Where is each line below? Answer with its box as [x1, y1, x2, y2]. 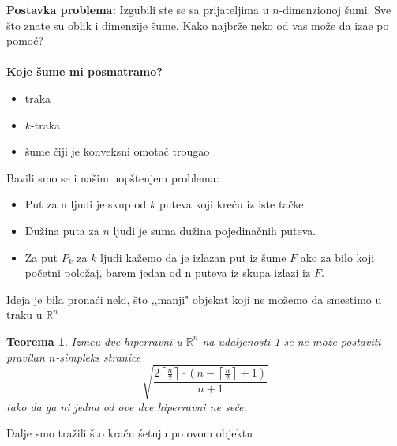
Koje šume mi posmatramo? [6, 63, 163, 80]
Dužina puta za [24, 222, 99, 238]
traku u [6, 306, 43, 323]
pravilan [6, 348, 45, 365]
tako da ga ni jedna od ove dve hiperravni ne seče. [6, 398, 247, 414]
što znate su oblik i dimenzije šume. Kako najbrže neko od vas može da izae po [6, 17, 389, 33]
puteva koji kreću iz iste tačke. [159, 196, 307, 212]
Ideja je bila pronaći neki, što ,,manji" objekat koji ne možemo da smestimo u [6, 290, 382, 307]
